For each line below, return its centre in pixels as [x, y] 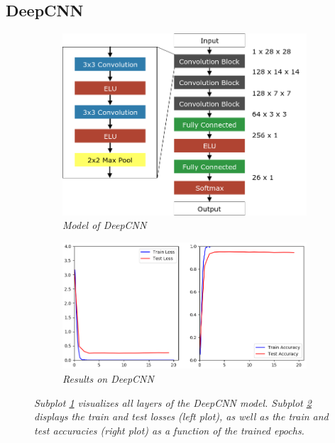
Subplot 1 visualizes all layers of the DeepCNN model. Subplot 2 [173, 402]
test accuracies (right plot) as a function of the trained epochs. [169, 430]
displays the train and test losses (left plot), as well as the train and [181, 416]
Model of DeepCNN [105, 225]
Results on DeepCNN [108, 378]
